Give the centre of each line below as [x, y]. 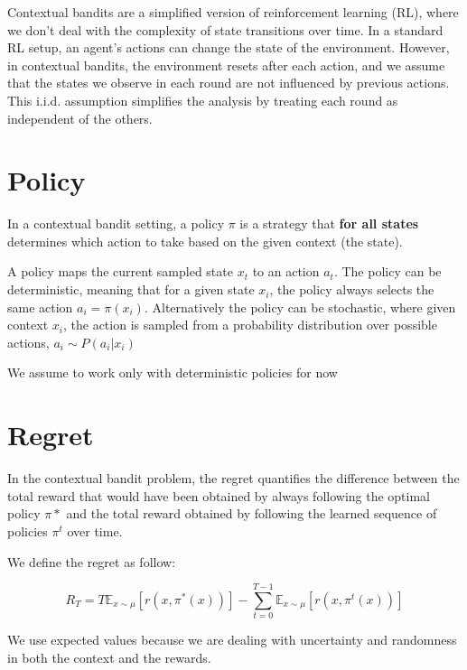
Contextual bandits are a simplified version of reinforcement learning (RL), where [233, 12]
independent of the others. [80, 118]
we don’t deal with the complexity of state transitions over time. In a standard [225, 29]
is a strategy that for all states [329, 223]
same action [40, 307]
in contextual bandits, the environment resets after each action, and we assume [226, 65]
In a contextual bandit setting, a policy [116, 223]
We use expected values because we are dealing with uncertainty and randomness [232, 640]
